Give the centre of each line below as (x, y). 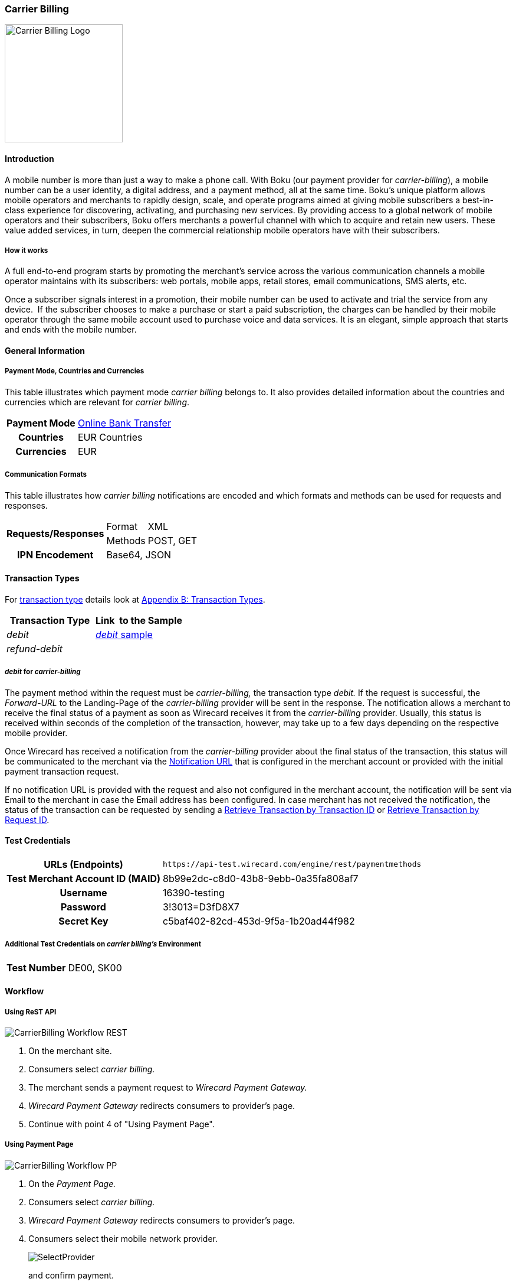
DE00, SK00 (95, 967)
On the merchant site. (70, 1050)
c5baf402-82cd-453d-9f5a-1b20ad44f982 (259, 921)
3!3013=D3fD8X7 (201, 907)
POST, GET (172, 540)
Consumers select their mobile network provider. (123, 1238)
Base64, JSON (139, 554)
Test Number (36, 967)
